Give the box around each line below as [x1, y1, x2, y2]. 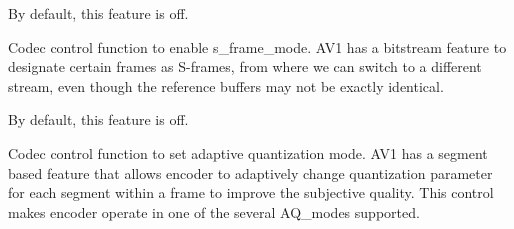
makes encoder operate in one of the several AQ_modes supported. [8, 201, 420, 222]
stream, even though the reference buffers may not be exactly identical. [8, 75, 444, 96]
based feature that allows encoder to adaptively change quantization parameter [8, 162, 493, 183]
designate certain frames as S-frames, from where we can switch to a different [8, 56, 482, 77]
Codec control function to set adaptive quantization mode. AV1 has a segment [8, 142, 488, 163]
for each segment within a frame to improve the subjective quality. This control [8, 182, 494, 203]
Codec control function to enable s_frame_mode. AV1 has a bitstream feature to [8, 36, 507, 57]
